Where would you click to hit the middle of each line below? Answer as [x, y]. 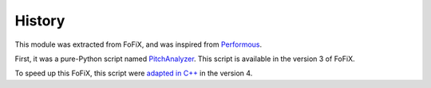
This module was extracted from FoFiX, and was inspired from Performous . [138, 44]
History [40, 21]
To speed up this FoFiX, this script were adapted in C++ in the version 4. [134, 73]
